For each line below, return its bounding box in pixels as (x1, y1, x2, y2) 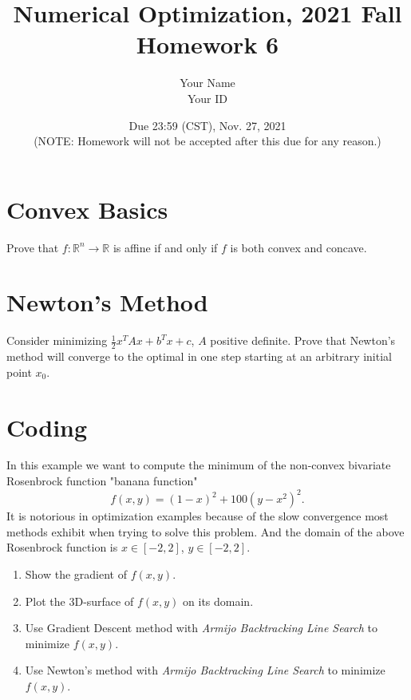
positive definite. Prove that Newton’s (210, 332, 396, 349)
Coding (6, 410, 88, 443)
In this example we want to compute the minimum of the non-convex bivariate (6, 457, 391, 473)
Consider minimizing (6, 332, 108, 349)
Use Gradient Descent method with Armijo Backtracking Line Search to (25, 619, 378, 636)
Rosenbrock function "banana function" (6, 473, 198, 489)
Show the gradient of (25, 565, 128, 582)
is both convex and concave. (230, 239, 367, 255)
